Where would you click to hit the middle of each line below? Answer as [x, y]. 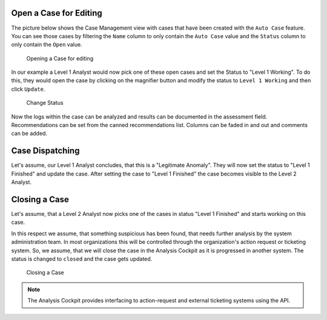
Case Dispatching [45, 151]
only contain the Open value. [47, 45]
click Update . [28, 89]
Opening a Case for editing [60, 58]
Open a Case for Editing [57, 13]
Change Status [45, 103]
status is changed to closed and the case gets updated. [82, 259]
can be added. [29, 134]
